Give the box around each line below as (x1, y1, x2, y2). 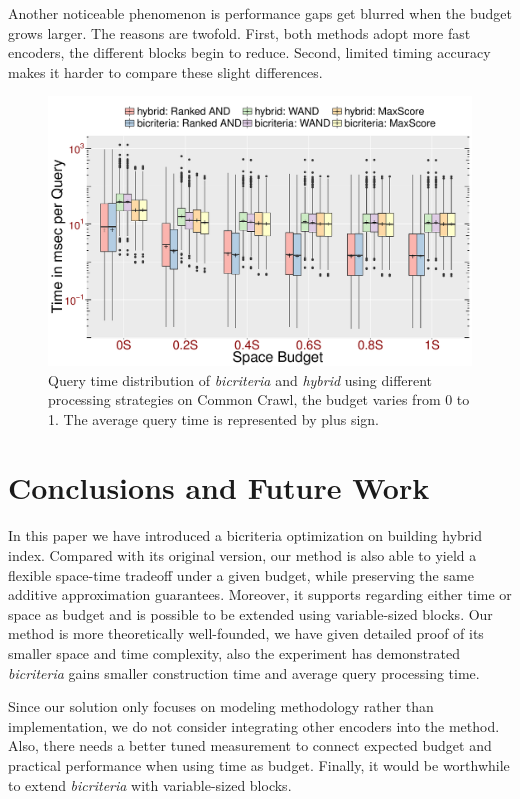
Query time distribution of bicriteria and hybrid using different (48, 369, 433, 390)
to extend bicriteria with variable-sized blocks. (8, 774, 292, 795)
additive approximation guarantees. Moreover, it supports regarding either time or (8, 584, 512, 605)
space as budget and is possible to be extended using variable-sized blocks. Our (8, 603, 493, 624)
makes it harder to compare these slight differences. (8, 61, 323, 82)
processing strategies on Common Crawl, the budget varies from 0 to (48, 389, 470, 410)
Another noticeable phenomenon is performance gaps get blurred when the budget (8, 3, 512, 23)
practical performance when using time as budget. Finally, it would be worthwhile (8, 754, 510, 775)
